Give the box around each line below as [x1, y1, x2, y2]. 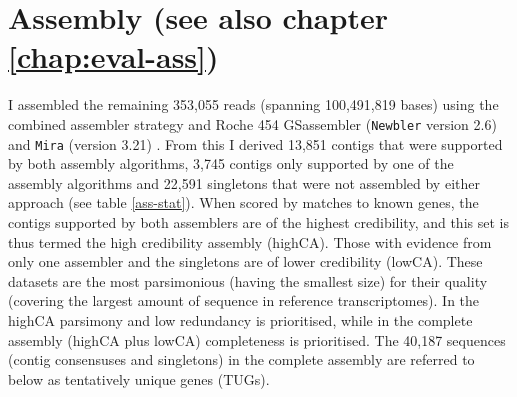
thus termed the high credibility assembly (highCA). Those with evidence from [8, 231, 492, 252]
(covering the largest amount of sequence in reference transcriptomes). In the [8, 290, 480, 311]
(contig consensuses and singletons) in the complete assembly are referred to [8, 349, 475, 370]
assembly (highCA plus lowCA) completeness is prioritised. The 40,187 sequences [8, 329, 506, 350]
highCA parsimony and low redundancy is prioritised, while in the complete [8, 309, 473, 330]
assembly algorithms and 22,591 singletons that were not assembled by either [8, 172, 480, 193]
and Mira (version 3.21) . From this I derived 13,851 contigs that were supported [8, 133, 503, 154]
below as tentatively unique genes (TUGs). [8, 368, 270, 389]
